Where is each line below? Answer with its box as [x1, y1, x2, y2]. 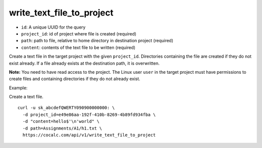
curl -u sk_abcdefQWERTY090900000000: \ [17, 105, 115, 111]
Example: [9, 85, 28, 91]
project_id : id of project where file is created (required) [21, 31, 137, 36]
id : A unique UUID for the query [21, 24, 86, 30]
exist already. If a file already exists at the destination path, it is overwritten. [9, 60, 160, 66]
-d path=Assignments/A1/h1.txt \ [22, 125, 102, 131]
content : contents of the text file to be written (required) [21, 44, 136, 50]
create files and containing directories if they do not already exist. [9, 76, 141, 82]
